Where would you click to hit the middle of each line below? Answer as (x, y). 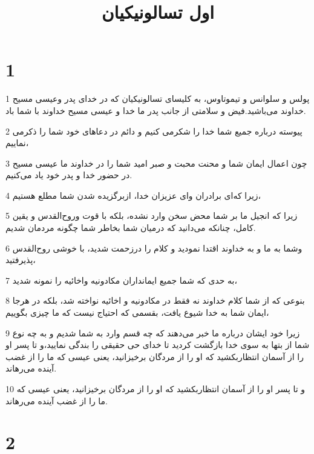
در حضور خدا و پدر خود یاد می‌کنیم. (69, 175)
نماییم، (17, 143)
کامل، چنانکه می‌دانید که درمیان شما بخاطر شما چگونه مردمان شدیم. (131, 228)
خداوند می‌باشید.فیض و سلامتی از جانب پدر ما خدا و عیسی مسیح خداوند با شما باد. (156, 110)
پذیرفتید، (21, 260)
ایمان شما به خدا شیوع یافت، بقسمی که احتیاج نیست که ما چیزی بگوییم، (137, 312)
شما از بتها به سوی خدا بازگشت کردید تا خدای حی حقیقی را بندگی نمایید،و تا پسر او (158, 345)
